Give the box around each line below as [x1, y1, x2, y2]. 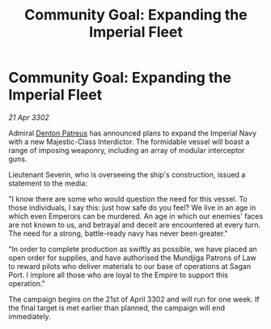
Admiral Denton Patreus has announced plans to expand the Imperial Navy [8, 128, 257, 138]
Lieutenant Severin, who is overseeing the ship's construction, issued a [8, 169, 246, 179]
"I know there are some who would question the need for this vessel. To [8, 194, 248, 203]
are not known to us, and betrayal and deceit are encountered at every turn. [8, 220, 261, 229]
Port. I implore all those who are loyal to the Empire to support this [8, 270, 229, 280]
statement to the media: [8, 178, 87, 188]
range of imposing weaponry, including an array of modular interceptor [8, 145, 245, 155]
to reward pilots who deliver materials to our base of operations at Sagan [8, 261, 252, 271]
